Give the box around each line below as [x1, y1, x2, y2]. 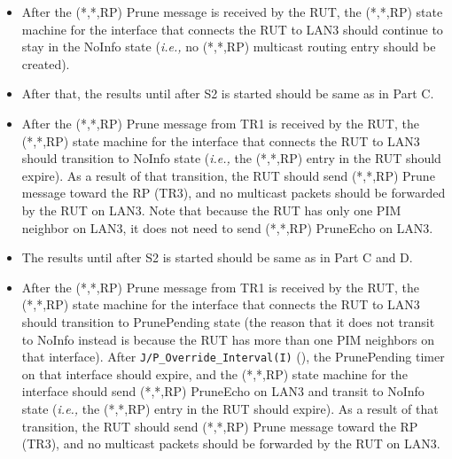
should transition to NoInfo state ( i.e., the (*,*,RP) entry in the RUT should [21, 149, 441, 167]
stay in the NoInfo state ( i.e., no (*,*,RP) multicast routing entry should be [21, 37, 436, 56]
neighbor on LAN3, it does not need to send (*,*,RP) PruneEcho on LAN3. [21, 218, 433, 237]
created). [21, 54, 70, 73]
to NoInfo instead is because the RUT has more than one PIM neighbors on [21, 330, 434, 348]
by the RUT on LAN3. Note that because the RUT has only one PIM [21, 200, 401, 219]
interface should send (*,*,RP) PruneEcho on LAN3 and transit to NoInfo [21, 382, 425, 401]
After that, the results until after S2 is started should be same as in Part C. [21, 84, 434, 103]
